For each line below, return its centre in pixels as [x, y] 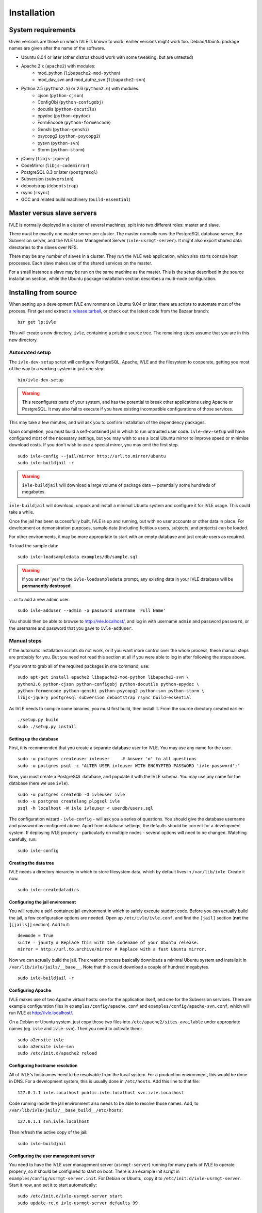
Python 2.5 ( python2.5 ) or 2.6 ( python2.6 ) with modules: [80, 89]
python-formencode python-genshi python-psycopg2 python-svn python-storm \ [111, 691]
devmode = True [36, 936]
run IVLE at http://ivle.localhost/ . [41, 1013]
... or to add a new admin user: [40, 599]
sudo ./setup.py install [47, 726]
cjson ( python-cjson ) [60, 95]
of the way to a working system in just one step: [57, 369]
